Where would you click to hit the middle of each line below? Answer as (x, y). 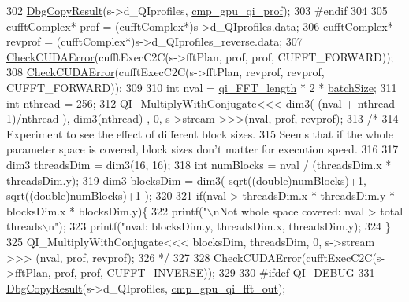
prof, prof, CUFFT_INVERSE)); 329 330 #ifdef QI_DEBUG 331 (215, 273)
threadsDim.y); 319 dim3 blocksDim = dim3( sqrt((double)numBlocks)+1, (186, 180)
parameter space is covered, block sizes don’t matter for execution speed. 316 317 (203, 149)
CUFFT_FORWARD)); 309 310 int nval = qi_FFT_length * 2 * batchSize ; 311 (202, 87)
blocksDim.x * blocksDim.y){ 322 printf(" (107, 210)
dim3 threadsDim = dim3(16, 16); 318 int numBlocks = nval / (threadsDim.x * (199, 164)
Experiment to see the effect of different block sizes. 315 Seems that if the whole (200, 133)
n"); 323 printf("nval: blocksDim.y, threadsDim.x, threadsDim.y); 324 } (219, 226)
